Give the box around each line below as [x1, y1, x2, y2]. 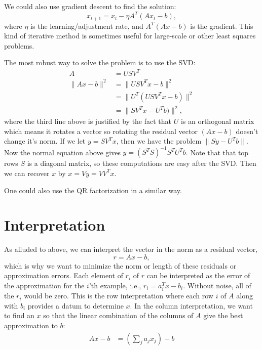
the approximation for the [4, 280, 85, 291]
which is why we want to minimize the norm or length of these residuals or [4, 260, 237, 271]
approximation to [4, 320, 58, 330]
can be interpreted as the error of [146, 270, 250, 281]
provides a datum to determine [27, 300, 124, 311]
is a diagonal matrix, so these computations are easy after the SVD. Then [27, 158, 256, 168]
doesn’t [236, 125, 258, 136]
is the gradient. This [190, 20, 253, 31]
